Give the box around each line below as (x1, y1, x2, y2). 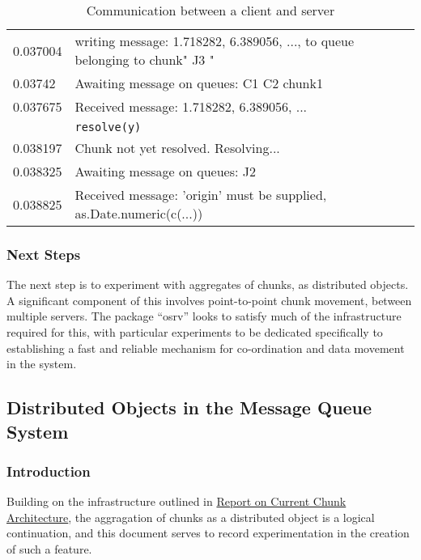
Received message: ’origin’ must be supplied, (74, 185, 327, 204)
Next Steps (6, 244, 81, 264)
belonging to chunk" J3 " (74, 50, 215, 69)
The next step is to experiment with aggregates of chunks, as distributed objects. (6, 276, 409, 293)
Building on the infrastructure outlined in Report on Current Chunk (6, 493, 347, 510)
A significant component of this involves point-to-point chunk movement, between (6, 291, 412, 308)
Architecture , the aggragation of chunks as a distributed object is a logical (6, 508, 375, 525)
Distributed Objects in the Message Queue (6, 395, 372, 420)
